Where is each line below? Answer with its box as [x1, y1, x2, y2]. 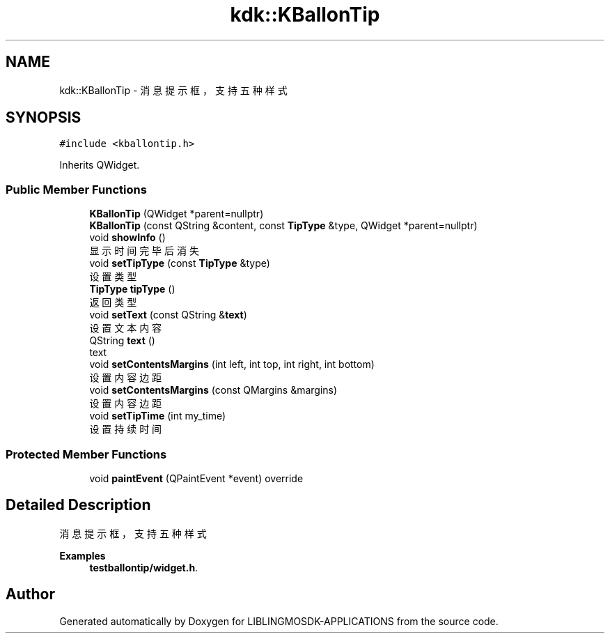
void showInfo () [89, 231, 166, 244]
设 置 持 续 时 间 [89, 423, 162, 436]
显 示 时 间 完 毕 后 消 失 [89, 245, 199, 257]
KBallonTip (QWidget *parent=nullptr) [89, 208, 264, 220]
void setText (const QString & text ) [89, 309, 247, 321]
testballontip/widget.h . [89, 561, 198, 573]
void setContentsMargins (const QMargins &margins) [89, 384, 338, 397]
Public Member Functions [6, 182, 147, 197]
